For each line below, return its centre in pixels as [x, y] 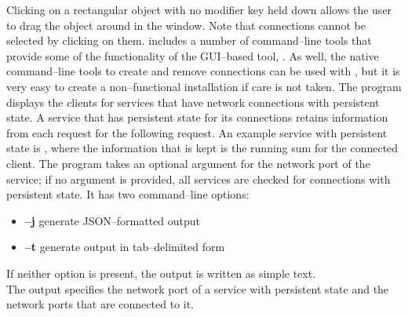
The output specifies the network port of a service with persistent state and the [198, 288]
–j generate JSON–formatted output [113, 220]
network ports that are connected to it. [100, 304]
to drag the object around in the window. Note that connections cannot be [186, 25]
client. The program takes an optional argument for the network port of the [188, 163]
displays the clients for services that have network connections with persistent [193, 102]
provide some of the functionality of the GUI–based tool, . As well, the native [193, 55]
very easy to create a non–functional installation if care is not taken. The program [204, 86]
